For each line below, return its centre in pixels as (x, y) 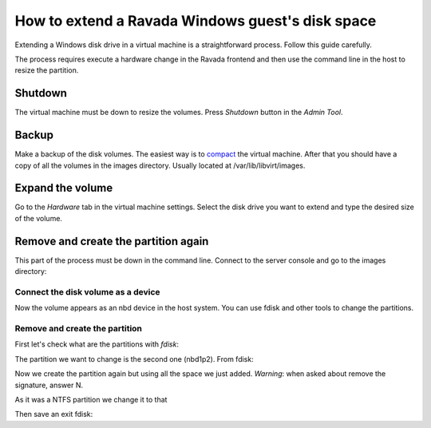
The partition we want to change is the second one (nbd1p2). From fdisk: (134, 359)
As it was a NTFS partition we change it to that (91, 399)
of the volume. (39, 218)
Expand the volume (64, 188)
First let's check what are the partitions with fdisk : (97, 344)
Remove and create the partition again (112, 241)
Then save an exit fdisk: (54, 414)
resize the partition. (47, 70)
